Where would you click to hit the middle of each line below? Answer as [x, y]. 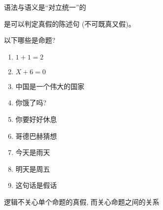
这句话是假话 [36, 185]
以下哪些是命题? [30, 40]
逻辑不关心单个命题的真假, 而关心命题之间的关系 [82, 201]
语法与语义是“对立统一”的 [45, 7]
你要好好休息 [36, 119]
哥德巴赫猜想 [36, 135]
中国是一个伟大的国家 [50, 86]
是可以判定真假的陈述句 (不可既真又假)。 [70, 23]
